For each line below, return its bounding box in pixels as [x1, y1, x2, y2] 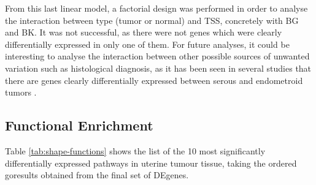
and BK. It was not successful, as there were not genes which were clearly [5, 26, 282, 39]
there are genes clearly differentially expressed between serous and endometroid [5, 74, 303, 86]
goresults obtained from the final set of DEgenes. [5, 168, 189, 181]
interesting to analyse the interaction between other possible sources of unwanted [5, 50, 310, 62]
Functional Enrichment [5, 116, 153, 135]
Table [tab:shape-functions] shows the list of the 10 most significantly [5, 144, 266, 157]
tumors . [5, 86, 37, 99]
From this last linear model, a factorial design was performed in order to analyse [5, 2, 308, 14]
